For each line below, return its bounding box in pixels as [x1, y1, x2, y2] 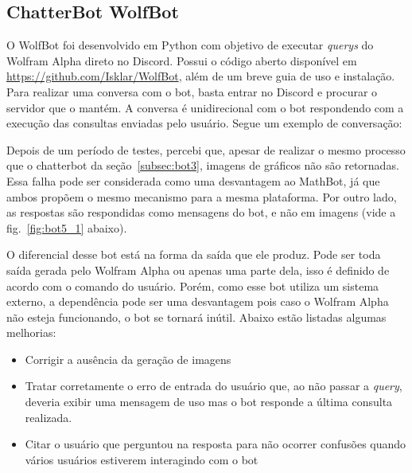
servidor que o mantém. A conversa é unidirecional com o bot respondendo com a [6, 99, 404, 115]
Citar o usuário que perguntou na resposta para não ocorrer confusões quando [25, 436, 406, 452]
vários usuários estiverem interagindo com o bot [25, 451, 258, 467]
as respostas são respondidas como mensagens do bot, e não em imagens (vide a [6, 204, 396, 221]
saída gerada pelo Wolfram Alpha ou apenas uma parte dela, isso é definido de [6, 261, 390, 278]
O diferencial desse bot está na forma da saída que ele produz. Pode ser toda [6, 246, 381, 263]
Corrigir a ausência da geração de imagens [25, 350, 231, 367]
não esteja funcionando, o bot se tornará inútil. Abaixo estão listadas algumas [6, 308, 387, 325]
